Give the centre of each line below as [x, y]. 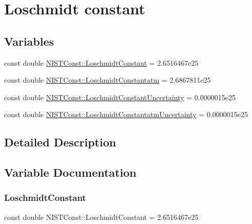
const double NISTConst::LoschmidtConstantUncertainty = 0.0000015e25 [120, 97]
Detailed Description [60, 142]
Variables [29, 41]
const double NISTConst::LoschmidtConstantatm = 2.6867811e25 [108, 80]
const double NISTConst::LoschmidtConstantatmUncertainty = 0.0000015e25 [126, 114]
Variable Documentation [70, 172]
